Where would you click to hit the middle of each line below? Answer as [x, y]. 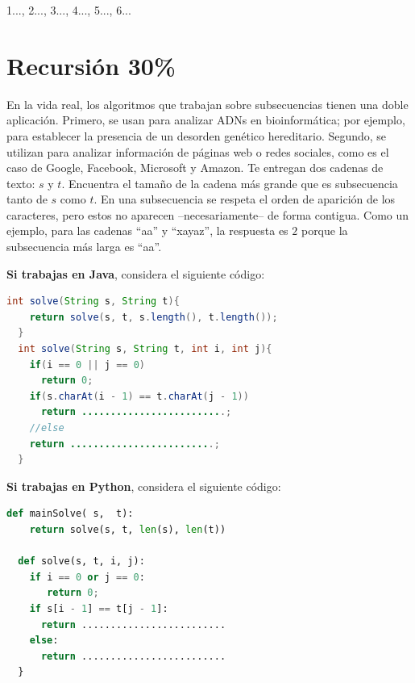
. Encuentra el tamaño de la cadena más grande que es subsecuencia [230, 183]
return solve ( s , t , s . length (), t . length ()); [154, 317]
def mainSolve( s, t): [70, 514]
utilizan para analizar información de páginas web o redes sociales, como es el [198, 151]
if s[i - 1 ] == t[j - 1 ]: [99, 608]
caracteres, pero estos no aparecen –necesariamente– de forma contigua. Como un [208, 214]
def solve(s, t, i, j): [81, 561]
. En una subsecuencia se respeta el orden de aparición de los [245, 199]
